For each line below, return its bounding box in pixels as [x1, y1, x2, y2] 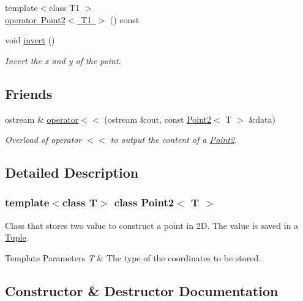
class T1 [49, 1, 80, 13]
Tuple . [5, 231, 29, 244]
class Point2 [114, 195, 174, 210]
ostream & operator [5, 112, 79, 125]
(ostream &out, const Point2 [104, 112, 211, 125]
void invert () [5, 34, 55, 46]
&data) [249, 112, 275, 125]
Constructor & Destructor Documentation [5, 281, 279, 300]
